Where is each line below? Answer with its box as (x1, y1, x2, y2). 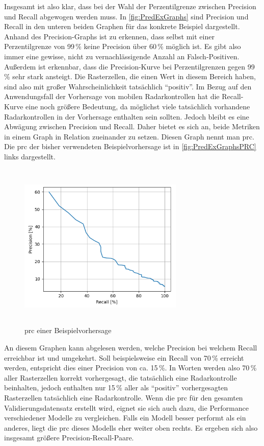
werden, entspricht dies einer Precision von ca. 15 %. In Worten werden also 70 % (4, 362, 257, 373)
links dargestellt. (4, 151, 56, 161)
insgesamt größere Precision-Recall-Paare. (4, 432, 134, 443)
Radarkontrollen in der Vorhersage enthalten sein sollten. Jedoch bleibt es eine (4, 111, 249, 122)
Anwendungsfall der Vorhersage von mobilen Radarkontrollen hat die (4, 91, 220, 102)
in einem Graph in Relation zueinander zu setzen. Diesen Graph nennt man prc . (4, 131, 254, 142)
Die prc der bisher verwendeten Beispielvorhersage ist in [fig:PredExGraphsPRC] (4, 141, 256, 152)
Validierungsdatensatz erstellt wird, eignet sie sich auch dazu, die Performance (4, 402, 249, 413)
